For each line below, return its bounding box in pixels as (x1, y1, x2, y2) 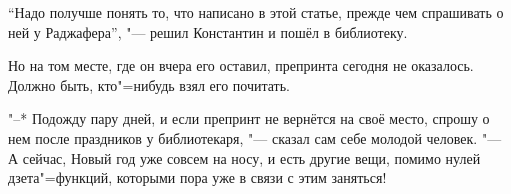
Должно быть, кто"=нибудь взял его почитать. (8, 74, 291, 95)
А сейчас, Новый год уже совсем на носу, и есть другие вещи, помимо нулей (8, 147, 481, 168)
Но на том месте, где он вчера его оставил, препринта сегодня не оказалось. (8, 55, 474, 76)
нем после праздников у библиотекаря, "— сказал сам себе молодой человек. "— (8, 127, 502, 148)
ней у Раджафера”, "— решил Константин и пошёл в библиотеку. (8, 21, 408, 42)
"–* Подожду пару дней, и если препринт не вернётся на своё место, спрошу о (8, 108, 490, 129)
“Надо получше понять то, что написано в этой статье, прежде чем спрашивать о (8, 2, 504, 22)
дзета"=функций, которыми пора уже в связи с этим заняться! (8, 167, 387, 188)
